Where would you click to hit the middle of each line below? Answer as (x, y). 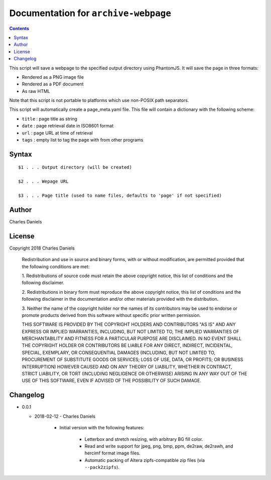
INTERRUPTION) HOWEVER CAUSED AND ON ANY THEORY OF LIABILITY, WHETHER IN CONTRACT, (127, 367)
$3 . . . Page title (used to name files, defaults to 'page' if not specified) (120, 195)
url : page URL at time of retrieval (57, 133)
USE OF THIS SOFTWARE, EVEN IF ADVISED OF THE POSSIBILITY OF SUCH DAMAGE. (112, 381)
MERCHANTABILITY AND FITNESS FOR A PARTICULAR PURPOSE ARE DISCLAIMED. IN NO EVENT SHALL (132, 338)
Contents (19, 28)
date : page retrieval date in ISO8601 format (68, 126)
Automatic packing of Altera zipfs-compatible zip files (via (145, 460)
